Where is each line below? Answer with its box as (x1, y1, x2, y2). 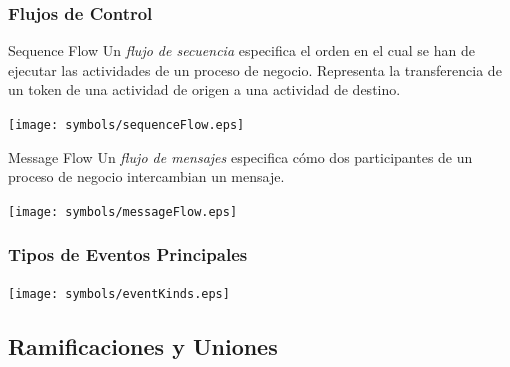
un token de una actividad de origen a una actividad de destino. (8, 79, 401, 100)
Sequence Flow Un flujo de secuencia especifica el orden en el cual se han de (8, 40, 475, 61)
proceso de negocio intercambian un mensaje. (8, 166, 285, 187)
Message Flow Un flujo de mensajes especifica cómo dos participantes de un (8, 146, 473, 167)
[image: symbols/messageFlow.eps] (8, 204, 238, 219)
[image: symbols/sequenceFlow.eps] (8, 118, 245, 132)
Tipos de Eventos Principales (8, 242, 248, 267)
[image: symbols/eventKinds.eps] (8, 286, 230, 301)
